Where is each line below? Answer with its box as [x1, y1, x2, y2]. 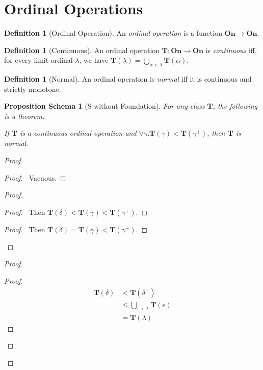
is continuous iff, [205, 44, 257, 55]
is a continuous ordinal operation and [19, 128, 137, 138]
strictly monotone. [4, 83, 61, 94]
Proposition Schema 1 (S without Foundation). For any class [4, 101, 205, 111]
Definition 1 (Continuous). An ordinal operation [4, 44, 160, 55]
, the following [213, 101, 257, 111]
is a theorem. [4, 110, 45, 121]
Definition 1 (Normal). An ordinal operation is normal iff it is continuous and [4, 73, 252, 84]
